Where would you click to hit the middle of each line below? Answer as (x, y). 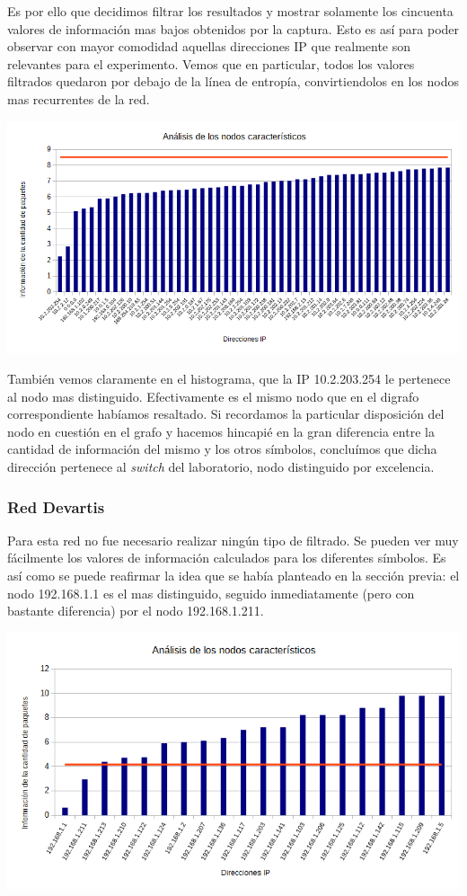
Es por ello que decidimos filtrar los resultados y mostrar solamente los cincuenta (230, 11)
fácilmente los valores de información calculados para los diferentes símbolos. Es (227, 558)
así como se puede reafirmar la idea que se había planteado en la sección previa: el (233, 576)
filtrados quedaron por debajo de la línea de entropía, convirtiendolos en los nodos (233, 81)
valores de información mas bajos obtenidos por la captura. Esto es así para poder (233, 28)
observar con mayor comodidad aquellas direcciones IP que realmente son (209, 46)
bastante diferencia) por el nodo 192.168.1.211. (136, 611)
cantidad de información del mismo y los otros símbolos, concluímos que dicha (222, 449)
